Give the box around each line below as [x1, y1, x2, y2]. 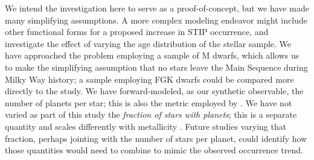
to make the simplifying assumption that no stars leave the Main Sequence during [5, 60, 308, 73]
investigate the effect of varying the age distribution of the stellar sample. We [5, 37, 292, 50]
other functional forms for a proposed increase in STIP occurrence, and [5, 25, 269, 38]
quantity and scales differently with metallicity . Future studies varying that [5, 120, 287, 132]
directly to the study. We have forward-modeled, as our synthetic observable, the [5, 85, 304, 97]
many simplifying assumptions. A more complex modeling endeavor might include [5, 13, 307, 26]
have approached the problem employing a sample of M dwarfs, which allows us [5, 49, 300, 62]
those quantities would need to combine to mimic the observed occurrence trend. [5, 144, 303, 156]
